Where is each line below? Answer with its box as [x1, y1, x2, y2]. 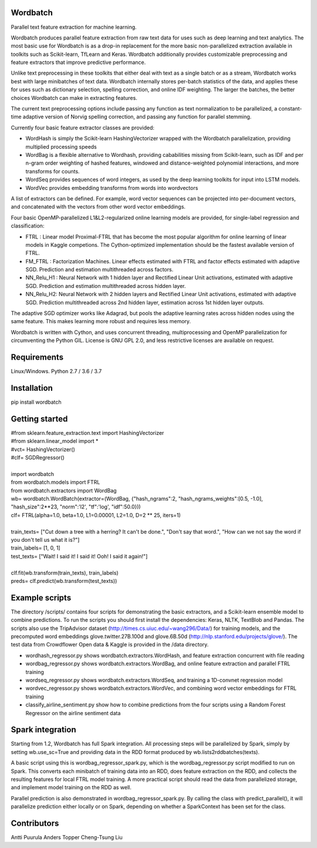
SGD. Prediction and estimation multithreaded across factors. [25, 266, 174, 273]
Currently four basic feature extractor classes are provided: [11, 124, 155, 131]
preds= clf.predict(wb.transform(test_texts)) [11, 577, 117, 584]
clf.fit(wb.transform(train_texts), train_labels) [11, 569, 119, 576]
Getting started [11, 414, 68, 424]
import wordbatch [11, 470, 55, 477]
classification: [11, 222, 45, 229]
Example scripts [11, 592, 72, 602]
